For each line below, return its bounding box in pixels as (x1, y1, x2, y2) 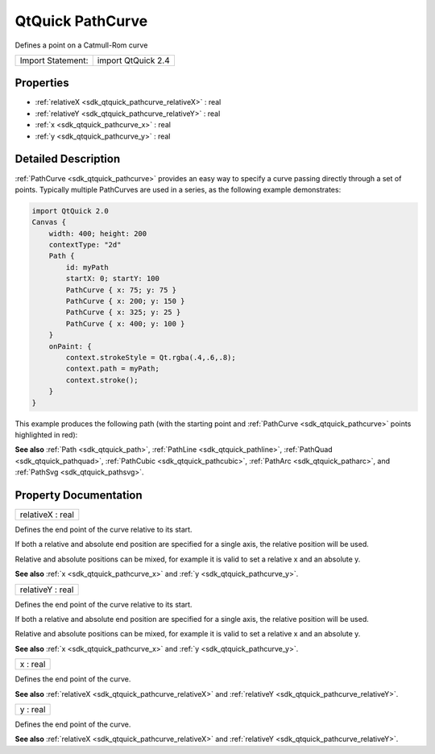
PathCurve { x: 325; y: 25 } (65, 308, 181, 317)
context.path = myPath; (65, 364, 160, 374)
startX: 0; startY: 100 (65, 274, 160, 284)
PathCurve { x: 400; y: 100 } (65, 319, 185, 328)
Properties (14, 77, 69, 90)
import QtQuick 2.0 (31, 206, 109, 215)
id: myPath (65, 263, 109, 271)
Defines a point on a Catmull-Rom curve (14, 40, 148, 50)
